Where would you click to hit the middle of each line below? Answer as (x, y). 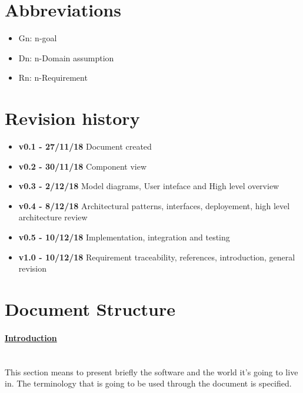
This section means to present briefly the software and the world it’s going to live (151, 371)
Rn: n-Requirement (53, 77)
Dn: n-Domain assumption (66, 57)
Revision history (72, 118)
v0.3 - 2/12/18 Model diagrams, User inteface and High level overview (149, 186)
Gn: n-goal (38, 38)
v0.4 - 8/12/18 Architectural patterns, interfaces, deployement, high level (154, 205)
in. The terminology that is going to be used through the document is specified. (148, 383)
